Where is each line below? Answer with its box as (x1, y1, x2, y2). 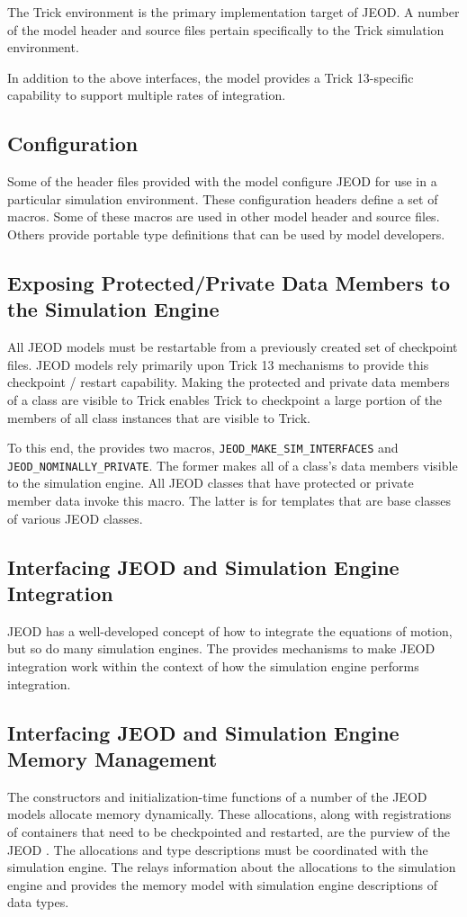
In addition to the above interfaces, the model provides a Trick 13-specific (7, 67, 414, 86)
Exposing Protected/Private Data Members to (7, 268, 451, 296)
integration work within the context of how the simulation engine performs (7, 656, 419, 675)
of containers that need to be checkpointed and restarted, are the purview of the (7, 822, 450, 841)
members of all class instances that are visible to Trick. (7, 408, 310, 427)
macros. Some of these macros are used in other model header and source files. (7, 207, 440, 226)
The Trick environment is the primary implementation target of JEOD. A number (7, 3, 460, 21)
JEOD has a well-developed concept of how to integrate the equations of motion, (7, 621, 453, 640)
